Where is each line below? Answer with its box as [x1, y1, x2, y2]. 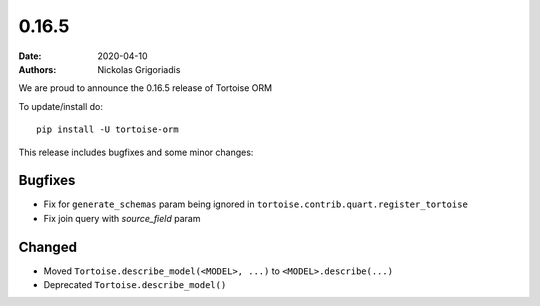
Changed [18, 238, 77, 255]
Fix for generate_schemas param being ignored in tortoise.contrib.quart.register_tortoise [43, 198, 469, 210]
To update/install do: [18, 100, 104, 112]
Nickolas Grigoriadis [97, 63, 181, 75]
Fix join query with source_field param [43, 212, 201, 224]
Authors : [18, 63, 57, 75]
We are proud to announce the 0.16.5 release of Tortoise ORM [18, 82, 273, 94]
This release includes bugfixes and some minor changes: [18, 146, 254, 158]
